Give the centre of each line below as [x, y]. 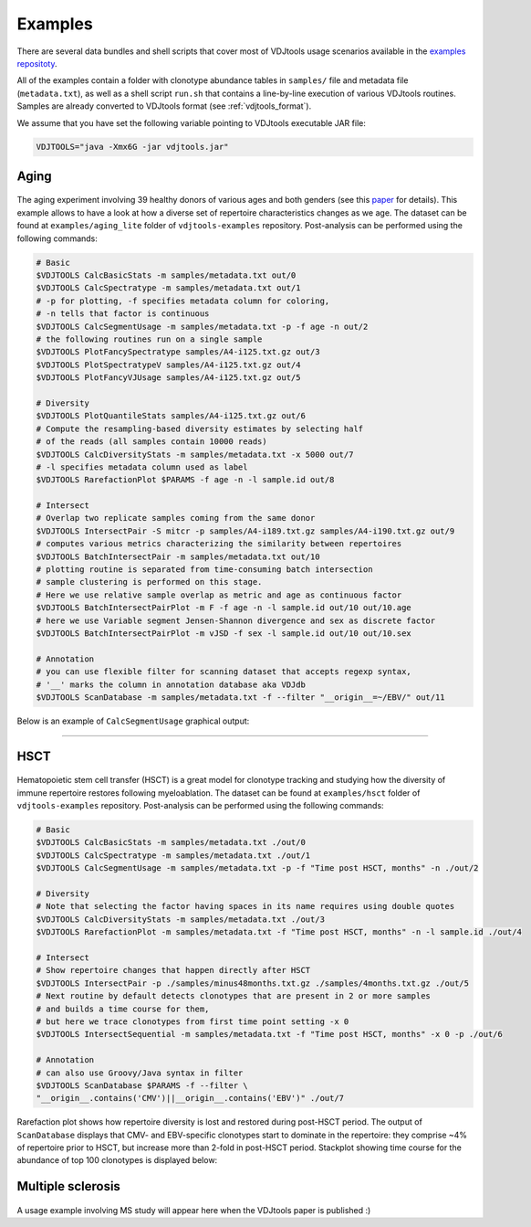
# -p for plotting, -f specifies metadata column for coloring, [183, 301]
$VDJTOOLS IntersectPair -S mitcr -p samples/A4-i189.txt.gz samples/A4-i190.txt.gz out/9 [245, 531]
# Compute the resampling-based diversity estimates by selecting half [200, 428]
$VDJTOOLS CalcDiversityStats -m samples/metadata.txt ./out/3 [181, 919]
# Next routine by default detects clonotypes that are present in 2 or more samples [233, 996]
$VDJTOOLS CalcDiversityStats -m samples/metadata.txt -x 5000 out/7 [195, 454]
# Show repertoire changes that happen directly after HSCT [173, 970]
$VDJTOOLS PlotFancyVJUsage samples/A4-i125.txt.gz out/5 [168, 378]
